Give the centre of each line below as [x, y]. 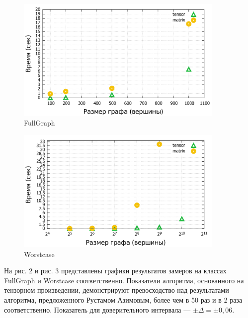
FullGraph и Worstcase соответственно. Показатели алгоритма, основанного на [124, 280]
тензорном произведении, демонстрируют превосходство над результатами [117, 290]
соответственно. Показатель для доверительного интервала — [97, 309]
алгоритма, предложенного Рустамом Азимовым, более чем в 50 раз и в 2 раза [123, 299]
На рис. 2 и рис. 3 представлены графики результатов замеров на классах [115, 271]
